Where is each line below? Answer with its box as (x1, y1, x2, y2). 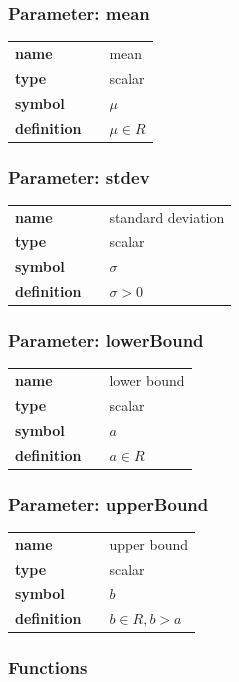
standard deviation (109, 206, 225, 227)
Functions (8, 655, 88, 680)
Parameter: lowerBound (8, 328, 204, 353)
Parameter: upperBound (8, 491, 209, 516)
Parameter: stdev (8, 164, 150, 189)
